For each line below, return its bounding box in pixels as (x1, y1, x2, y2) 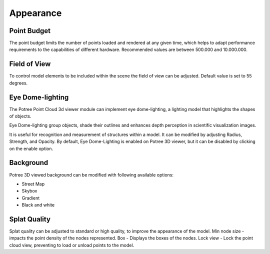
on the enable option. (9, 145, 53, 151)
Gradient (21, 195, 40, 201)
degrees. (9, 80, 28, 86)
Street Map (21, 180, 45, 187)
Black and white (21, 202, 55, 208)
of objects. (9, 113, 31, 119)
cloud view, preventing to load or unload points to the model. (9, 242, 134, 248)
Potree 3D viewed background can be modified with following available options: (9, 171, 174, 177)
